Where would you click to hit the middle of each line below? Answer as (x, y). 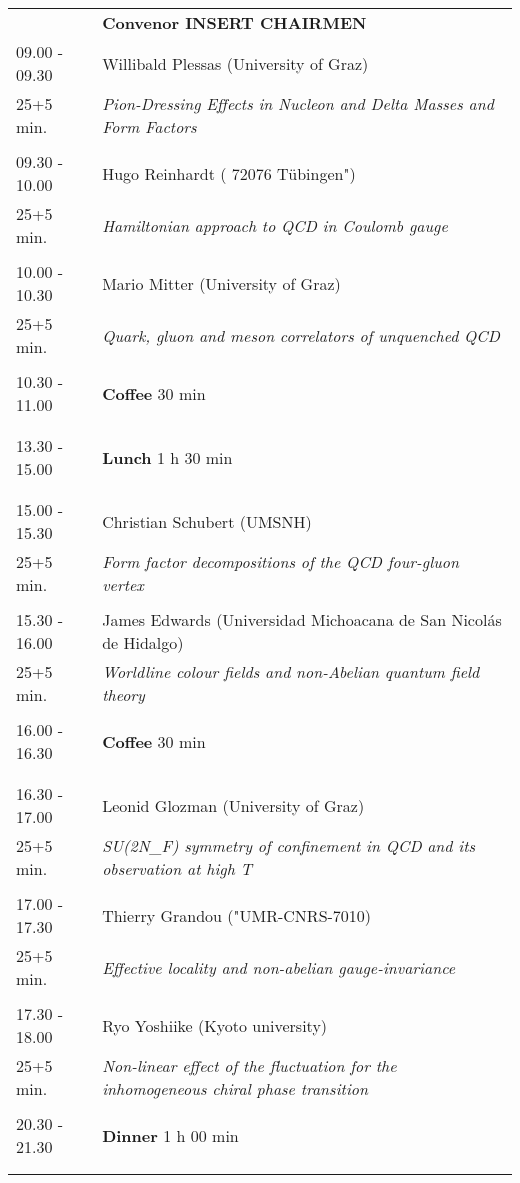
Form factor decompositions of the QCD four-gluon (281, 561)
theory (123, 694)
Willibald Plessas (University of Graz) (235, 63)
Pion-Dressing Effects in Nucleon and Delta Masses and (298, 103)
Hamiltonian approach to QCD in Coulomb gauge (275, 225)
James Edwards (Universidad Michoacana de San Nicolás (302, 619)
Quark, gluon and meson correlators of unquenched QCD (301, 335)
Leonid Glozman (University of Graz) (233, 805)
